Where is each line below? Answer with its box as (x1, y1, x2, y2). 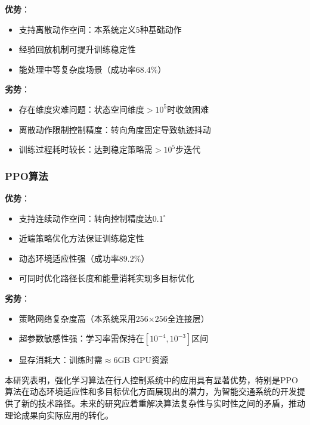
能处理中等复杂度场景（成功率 (18, 63, 136, 75)
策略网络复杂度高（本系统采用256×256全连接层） (18, 312, 209, 324)
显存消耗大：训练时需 (18, 353, 103, 366)
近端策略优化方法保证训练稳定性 (18, 232, 144, 244)
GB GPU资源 (117, 353, 168, 366)
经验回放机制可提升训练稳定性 (18, 43, 136, 55)
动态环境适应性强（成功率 (18, 252, 119, 264)
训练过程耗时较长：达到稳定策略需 (18, 143, 153, 156)
